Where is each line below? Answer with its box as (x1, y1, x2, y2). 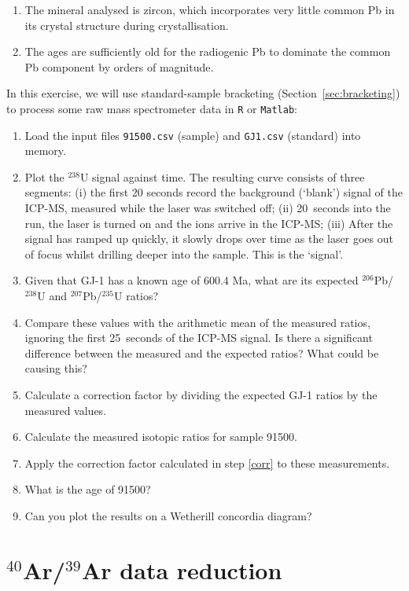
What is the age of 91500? (24, 481, 151, 497)
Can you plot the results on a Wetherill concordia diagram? (24, 507, 312, 523)
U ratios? (113, 288, 159, 304)
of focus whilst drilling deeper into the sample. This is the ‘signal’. (24, 245, 344, 262)
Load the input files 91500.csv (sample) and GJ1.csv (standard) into (24, 127, 361, 143)
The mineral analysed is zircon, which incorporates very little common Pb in (24, 2, 395, 17)
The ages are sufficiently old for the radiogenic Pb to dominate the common (24, 43, 391, 60)
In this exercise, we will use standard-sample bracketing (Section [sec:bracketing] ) (6, 85, 400, 101)
